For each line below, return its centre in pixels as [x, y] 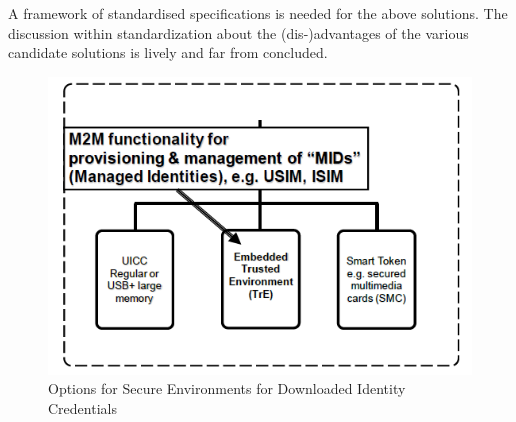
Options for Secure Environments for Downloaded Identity [227, 388]
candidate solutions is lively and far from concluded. [168, 52]
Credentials [82, 407]
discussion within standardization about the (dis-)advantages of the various [238, 32]
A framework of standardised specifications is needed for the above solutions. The [258, 13]
